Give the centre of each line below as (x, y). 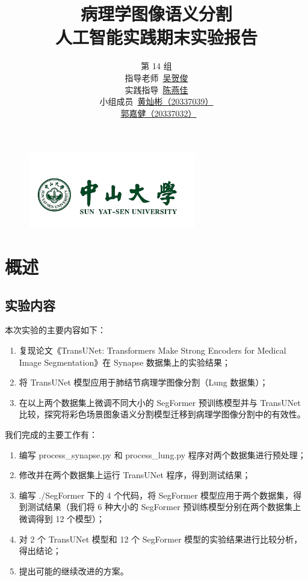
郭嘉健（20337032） (159, 113)
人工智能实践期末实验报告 (156, 37)
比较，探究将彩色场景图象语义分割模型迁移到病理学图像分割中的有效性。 (162, 414)
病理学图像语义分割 (156, 14)
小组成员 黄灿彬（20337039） (156, 101)
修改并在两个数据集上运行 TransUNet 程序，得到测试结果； (135, 475)
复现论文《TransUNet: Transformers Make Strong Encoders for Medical (152, 350)
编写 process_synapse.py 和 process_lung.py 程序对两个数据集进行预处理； (162, 454)
